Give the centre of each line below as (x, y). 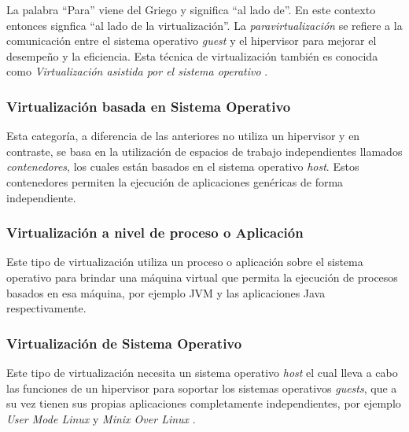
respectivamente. (46, 308)
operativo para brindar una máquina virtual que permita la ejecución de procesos (202, 277)
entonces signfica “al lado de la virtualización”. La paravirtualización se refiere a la (204, 25)
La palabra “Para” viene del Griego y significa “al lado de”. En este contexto (191, 9)
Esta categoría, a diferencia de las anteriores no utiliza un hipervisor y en (183, 136)
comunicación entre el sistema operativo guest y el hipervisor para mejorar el (192, 41)
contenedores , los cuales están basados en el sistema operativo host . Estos (183, 166)
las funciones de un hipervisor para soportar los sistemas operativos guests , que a (202, 388)
